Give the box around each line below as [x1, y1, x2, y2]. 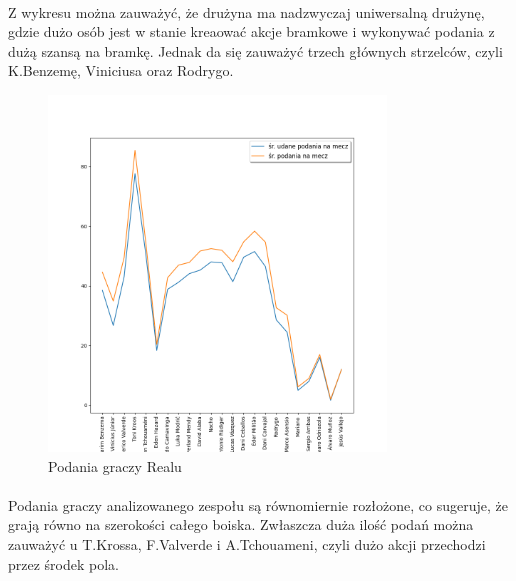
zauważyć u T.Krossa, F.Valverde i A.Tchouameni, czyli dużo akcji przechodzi [8, 533, 486, 554]
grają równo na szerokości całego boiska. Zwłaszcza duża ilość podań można [8, 514, 474, 535]
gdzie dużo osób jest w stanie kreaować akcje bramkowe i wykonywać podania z [8, 21, 495, 42]
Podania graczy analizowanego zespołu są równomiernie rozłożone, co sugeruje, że [8, 494, 508, 515]
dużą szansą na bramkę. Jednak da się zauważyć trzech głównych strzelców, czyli [8, 40, 503, 61]
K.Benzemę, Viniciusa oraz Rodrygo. [8, 60, 234, 81]
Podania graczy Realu [48, 455, 182, 476]
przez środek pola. [8, 553, 119, 574]
